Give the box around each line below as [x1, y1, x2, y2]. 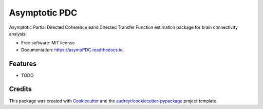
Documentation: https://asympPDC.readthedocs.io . [21, 47, 124, 53]
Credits [9, 85, 32, 93]
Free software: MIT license [21, 40, 75, 46]
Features [9, 59, 37, 68]
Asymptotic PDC [9, 7, 77, 18]
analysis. [9, 31, 27, 36]
